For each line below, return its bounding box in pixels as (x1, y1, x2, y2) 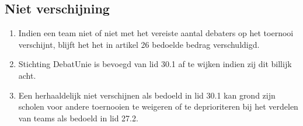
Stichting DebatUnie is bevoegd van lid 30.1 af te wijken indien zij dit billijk (18, 58, 292, 70)
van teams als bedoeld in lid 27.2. (18, 111, 138, 124)
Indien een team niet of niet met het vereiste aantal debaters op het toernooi (18, 27, 294, 39)
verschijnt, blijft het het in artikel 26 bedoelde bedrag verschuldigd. (18, 38, 260, 50)
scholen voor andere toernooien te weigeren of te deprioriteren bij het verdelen (18, 100, 298, 113)
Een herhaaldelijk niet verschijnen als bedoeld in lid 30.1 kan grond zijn (18, 89, 276, 101)
